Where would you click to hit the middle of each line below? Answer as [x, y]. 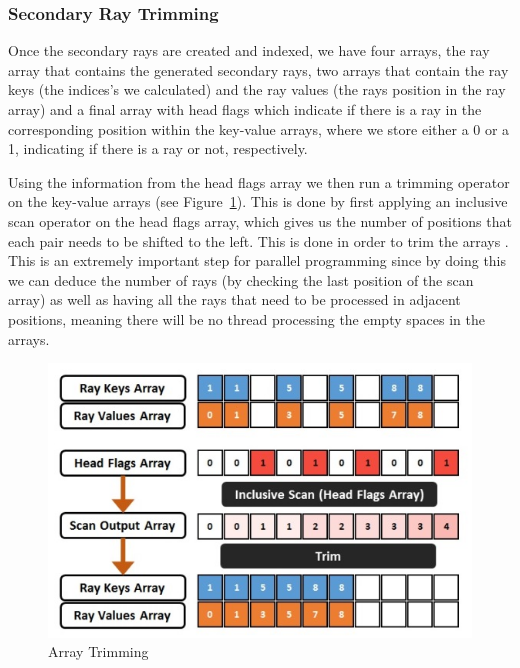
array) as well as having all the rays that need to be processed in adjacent [234, 299]
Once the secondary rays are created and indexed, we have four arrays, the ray [249, 50]
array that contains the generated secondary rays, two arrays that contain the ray [258, 69]
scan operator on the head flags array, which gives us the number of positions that [260, 220]
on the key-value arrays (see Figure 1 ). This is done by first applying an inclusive [258, 201]
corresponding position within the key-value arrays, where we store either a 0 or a [259, 128]
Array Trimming [98, 651]
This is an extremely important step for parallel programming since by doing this [257, 260]
